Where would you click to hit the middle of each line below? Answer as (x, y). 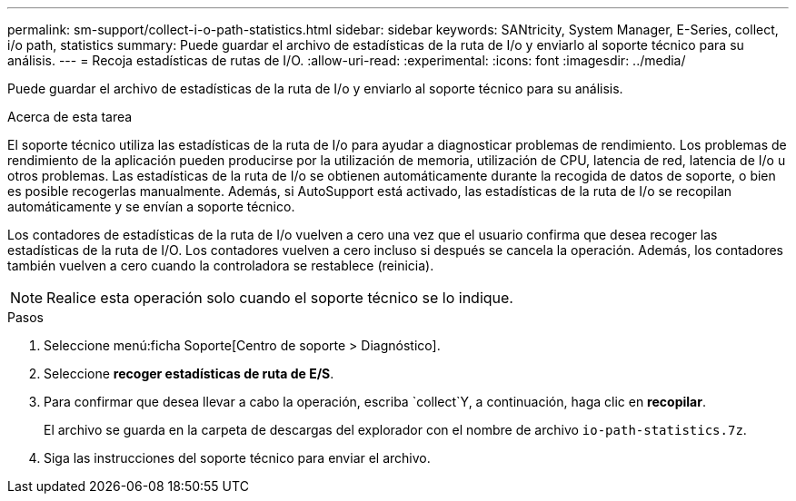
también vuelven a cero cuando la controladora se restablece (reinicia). (221, 265)
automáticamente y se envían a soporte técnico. (151, 206)
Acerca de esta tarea (70, 117)
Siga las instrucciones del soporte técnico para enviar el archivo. (237, 458)
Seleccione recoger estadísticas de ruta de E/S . (189, 373)
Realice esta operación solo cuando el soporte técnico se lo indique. (280, 298)
